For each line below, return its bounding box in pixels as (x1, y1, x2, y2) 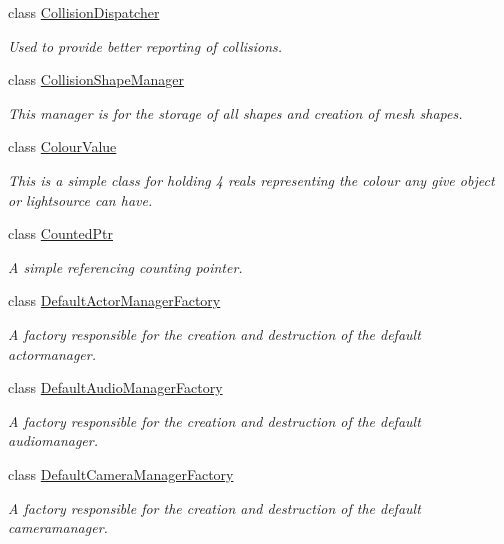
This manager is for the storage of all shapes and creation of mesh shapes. (8, 102, 463, 123)
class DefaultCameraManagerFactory (8, 463, 234, 484)
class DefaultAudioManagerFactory (8, 377, 223, 398)
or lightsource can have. (8, 189, 153, 210)
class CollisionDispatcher (8, 2, 160, 22)
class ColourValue (8, 136, 117, 157)
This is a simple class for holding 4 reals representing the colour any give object (8, 169, 495, 190)
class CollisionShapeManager (8, 69, 185, 90)
